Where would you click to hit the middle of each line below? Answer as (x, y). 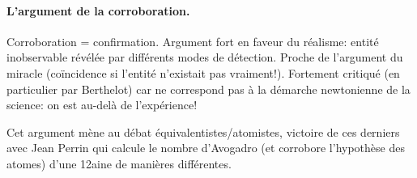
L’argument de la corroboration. (98, 10)
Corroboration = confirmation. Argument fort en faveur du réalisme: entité (193, 41)
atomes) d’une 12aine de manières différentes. (119, 163)
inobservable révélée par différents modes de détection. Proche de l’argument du (205, 57)
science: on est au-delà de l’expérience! (102, 105)
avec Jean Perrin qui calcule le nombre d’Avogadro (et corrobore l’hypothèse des (206, 148)
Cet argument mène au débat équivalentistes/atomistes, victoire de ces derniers (203, 131)
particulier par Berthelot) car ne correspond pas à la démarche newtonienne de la (208, 89)
